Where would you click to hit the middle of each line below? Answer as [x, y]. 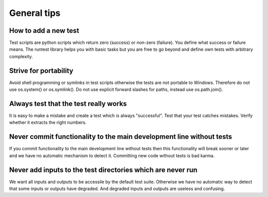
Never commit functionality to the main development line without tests [121, 137]
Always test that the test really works [68, 104]
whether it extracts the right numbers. [48, 122]
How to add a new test [44, 31]
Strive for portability [41, 70]
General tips [35, 13]
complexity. [21, 56]
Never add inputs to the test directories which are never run [103, 170]
